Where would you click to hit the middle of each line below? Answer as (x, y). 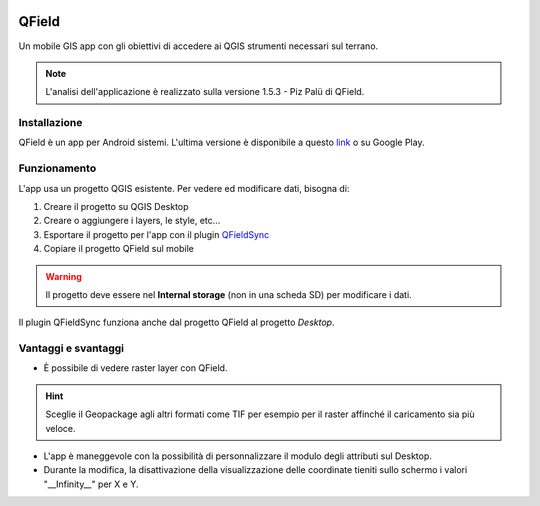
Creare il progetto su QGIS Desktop (116, 206)
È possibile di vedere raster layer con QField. (135, 368)
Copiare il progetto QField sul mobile (119, 249)
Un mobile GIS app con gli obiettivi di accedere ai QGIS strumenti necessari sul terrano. (198, 46)
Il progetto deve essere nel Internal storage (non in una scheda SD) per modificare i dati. (228, 294)
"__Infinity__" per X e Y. (91, 484)
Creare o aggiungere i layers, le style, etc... (132, 221)
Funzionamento (57, 168)
